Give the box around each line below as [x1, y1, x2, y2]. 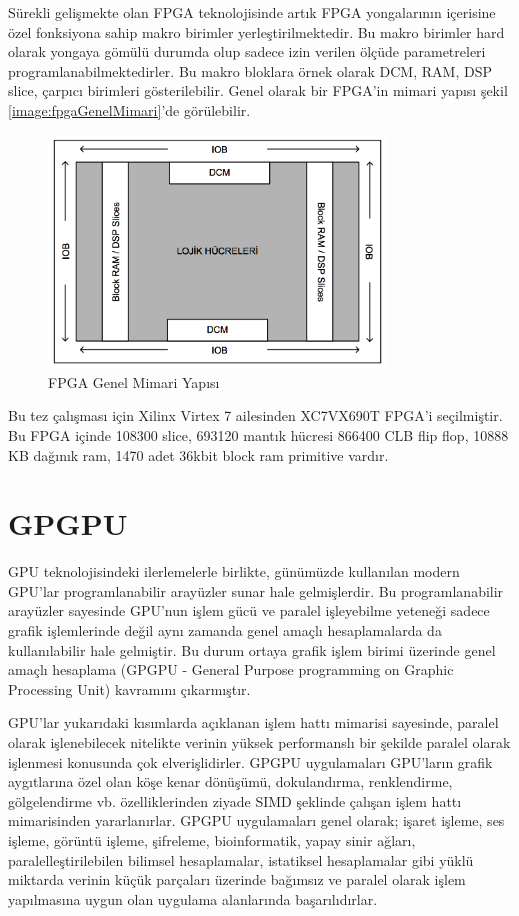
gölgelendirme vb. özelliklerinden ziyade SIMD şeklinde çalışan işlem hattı [8, 790, 462, 811]
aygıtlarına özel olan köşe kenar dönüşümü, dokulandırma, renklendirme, [8, 771, 453, 792]
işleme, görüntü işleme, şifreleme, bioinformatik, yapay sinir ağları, [8, 830, 416, 851]
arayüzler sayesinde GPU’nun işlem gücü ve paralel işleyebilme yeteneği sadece [8, 600, 490, 621]
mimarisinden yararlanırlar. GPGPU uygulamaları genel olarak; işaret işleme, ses [8, 810, 505, 831]
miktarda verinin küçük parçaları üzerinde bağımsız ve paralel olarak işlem [8, 869, 466, 890]
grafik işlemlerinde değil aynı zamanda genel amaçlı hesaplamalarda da [8, 620, 442, 641]
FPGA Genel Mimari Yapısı [48, 371, 220, 392]
